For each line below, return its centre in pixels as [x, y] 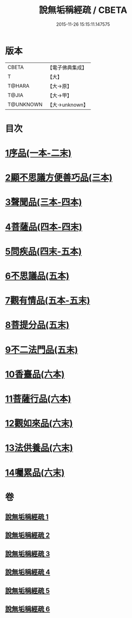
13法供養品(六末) [39, 448]
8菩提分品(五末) [37, 325]
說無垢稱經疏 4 [28, 572]
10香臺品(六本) [35, 374]
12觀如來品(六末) [39, 424]
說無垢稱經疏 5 [28, 590]
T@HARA [19, 86]
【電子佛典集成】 [67, 68]
